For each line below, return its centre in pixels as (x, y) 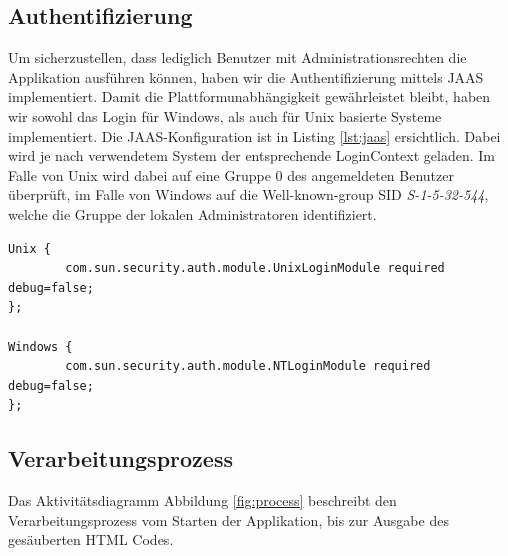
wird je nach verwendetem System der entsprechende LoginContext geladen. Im (251, 155)
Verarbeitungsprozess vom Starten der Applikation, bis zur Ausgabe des (228, 519)
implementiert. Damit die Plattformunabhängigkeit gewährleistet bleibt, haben (249, 96)
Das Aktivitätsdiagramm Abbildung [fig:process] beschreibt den (202, 500)
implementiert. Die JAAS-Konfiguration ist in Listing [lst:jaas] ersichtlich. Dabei (254, 135)
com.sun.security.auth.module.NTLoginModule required (248, 366)
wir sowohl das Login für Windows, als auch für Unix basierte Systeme (225, 115)
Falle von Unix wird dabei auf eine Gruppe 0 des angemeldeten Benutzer (231, 174)
